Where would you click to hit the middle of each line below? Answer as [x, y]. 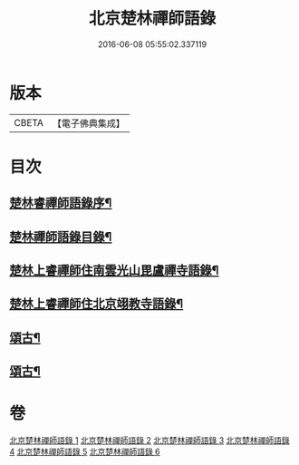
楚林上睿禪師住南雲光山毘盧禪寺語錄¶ [114, 271]
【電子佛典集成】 [88, 123]
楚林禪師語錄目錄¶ [61, 237]
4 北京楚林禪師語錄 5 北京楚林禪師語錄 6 [85, 452]
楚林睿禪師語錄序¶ [61, 203]
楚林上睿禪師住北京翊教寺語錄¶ [96, 304]
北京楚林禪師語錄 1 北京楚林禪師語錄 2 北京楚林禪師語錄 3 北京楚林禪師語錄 [149, 441]
